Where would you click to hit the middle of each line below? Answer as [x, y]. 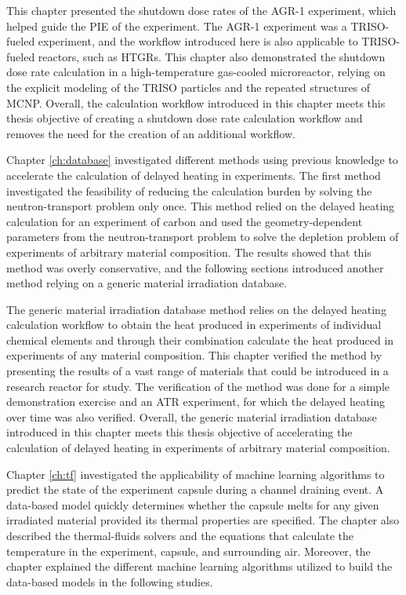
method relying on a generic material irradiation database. [147, 283]
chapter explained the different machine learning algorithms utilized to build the [199, 566]
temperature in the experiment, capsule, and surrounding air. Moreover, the [188, 551]
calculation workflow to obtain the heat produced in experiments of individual [194, 325]
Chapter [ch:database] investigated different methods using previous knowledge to [202, 160]
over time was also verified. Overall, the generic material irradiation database [192, 416]
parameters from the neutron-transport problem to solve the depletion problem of [203, 237]
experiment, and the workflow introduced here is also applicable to [198, 41]
